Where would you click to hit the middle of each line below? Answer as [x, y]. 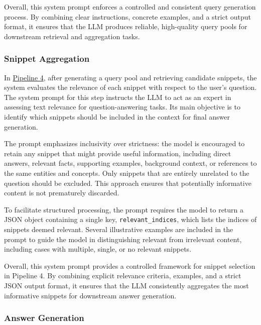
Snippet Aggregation [47, 59]
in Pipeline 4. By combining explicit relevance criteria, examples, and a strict [123, 276]
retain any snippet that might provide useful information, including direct [118, 153]
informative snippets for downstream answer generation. [90, 295]
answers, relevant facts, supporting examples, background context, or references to [130, 163]
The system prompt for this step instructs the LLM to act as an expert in [118, 97]
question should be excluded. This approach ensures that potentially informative [128, 183]
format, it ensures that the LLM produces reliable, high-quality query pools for [126, 26]
